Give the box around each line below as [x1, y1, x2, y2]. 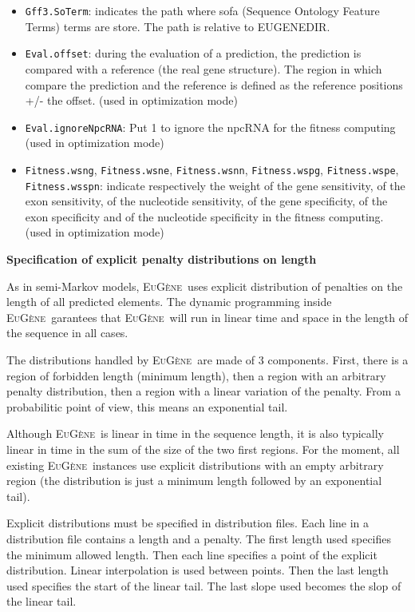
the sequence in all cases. [6, 324, 128, 341]
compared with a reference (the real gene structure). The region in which [25, 60, 382, 77]
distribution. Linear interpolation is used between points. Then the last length [6, 562, 389, 578]
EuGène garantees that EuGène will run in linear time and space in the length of [6, 308, 409, 325]
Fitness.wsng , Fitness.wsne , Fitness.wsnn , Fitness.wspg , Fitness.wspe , [25, 161, 399, 177]
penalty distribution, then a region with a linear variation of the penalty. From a [6, 383, 401, 399]
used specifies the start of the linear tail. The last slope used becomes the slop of [6, 577, 401, 594]
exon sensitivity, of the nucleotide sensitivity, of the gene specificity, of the [25, 193, 388, 209]
